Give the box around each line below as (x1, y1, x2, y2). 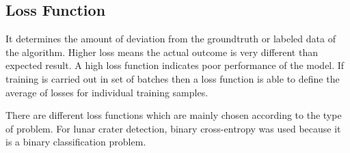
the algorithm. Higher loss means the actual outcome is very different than (5, 44, 318, 59)
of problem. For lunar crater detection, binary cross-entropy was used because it (5, 121, 341, 135)
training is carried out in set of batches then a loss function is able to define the (5, 71, 340, 85)
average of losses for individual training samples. (5, 85, 208, 99)
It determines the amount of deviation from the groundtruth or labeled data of (5, 31, 336, 46)
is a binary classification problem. (5, 135, 146, 149)
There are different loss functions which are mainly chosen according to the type (5, 108, 342, 122)
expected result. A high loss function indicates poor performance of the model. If (5, 58, 345, 72)
